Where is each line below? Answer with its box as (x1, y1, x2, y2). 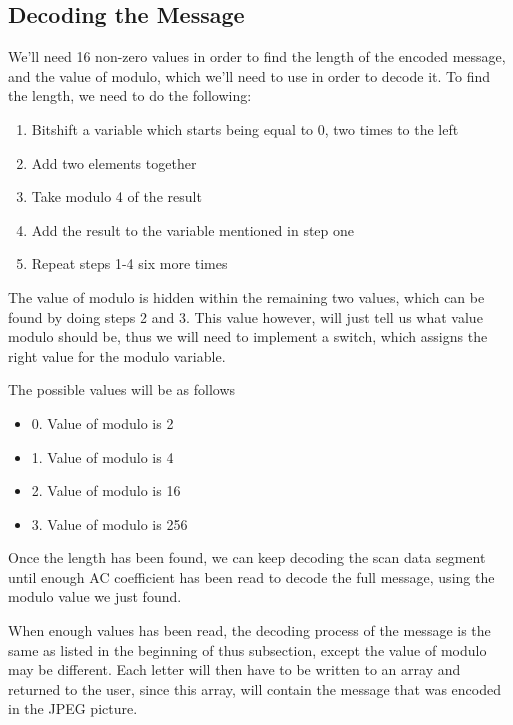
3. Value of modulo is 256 (31, 513, 188, 534)
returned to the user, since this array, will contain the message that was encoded (8, 678, 501, 699)
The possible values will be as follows (8, 379, 236, 400)
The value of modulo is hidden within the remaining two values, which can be (8, 286, 485, 307)
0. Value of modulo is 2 (31, 412, 174, 433)
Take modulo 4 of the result (31, 186, 202, 207)
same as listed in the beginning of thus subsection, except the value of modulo (8, 639, 487, 660)
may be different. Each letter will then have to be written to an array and (8, 659, 461, 680)
